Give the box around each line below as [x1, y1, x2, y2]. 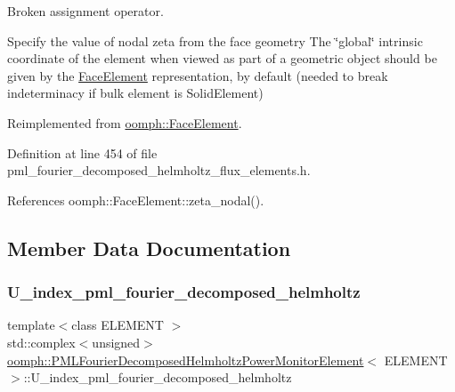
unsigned [92, 332, 141, 351]
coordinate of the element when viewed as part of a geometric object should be [7, 49, 437, 68]
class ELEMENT [71, 316, 164, 334]
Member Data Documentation [7, 234, 291, 261]
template [7, 316, 55, 334]
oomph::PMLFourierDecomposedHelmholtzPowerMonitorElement [7, 350, 364, 369]
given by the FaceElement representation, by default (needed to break [7, 66, 388, 84]
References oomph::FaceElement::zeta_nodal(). [7, 190, 264, 209]
